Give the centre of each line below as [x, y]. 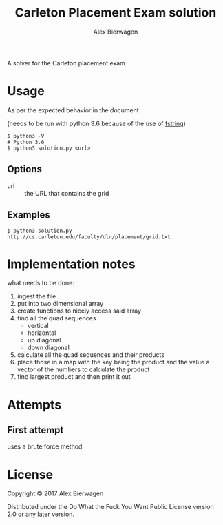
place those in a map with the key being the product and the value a [113, 362]
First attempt [35, 430]
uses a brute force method [45, 446]
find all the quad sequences [56, 318]
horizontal [42, 333]
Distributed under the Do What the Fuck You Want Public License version [111, 507]
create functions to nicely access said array [79, 311]
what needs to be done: [41, 283]
